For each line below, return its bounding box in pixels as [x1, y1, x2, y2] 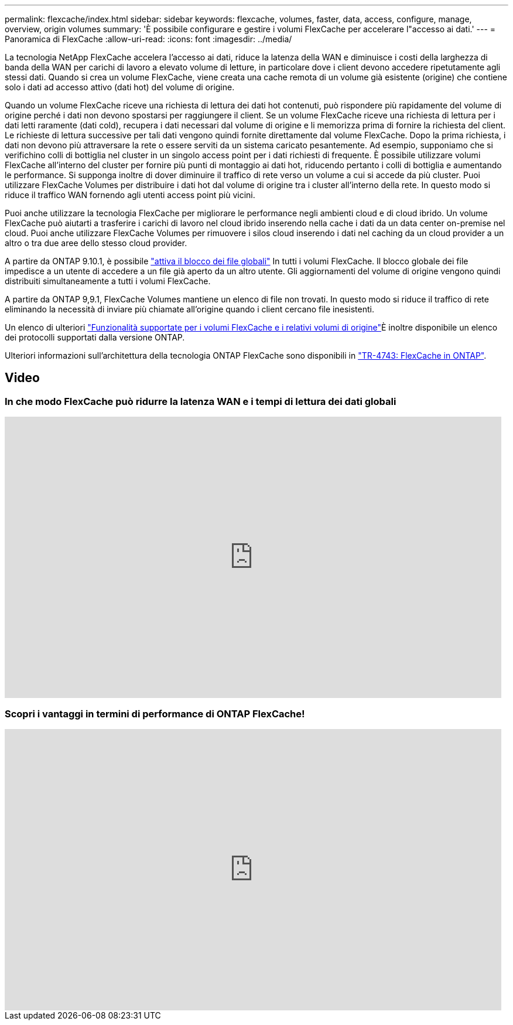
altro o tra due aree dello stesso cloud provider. [5, 238, 187, 248]
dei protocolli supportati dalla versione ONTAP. [5, 332, 185, 342]
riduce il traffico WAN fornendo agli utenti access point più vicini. [5, 190, 255, 200]
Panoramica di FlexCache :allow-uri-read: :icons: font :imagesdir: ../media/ [5, 34, 292, 44]
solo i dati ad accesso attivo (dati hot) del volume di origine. [5, 82, 235, 92]
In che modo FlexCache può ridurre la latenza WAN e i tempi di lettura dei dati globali [5, 395, 396, 407]
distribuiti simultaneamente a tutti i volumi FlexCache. [5, 276, 211, 286]
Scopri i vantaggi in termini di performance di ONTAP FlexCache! [5, 707, 305, 720]
